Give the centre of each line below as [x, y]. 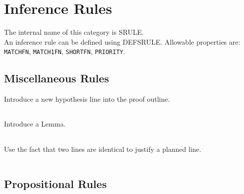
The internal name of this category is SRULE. [74, 32]
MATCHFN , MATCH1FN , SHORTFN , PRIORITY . [65, 51]
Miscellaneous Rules [57, 78]
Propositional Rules [56, 184]
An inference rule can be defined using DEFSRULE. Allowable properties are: [122, 41]
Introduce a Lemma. [35, 124]
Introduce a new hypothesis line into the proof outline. [87, 99]
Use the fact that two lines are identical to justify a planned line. [103, 149]
